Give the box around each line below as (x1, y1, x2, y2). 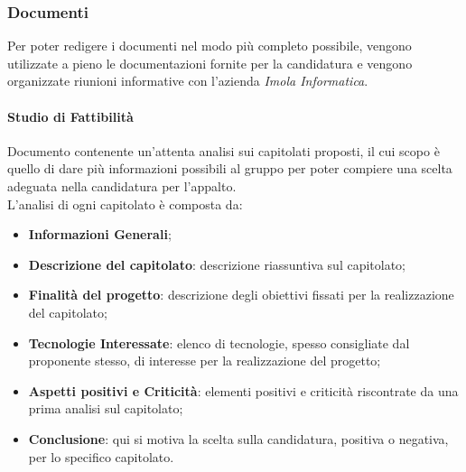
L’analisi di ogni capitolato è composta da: (7, 194, 243, 213)
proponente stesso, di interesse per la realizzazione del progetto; (28, 351, 381, 370)
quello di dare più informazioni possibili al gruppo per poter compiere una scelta (7, 159, 452, 178)
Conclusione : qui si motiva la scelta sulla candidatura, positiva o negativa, (28, 429, 449, 448)
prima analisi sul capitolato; (28, 399, 183, 418)
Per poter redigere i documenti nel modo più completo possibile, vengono (7, 36, 412, 55)
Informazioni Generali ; (28, 225, 172, 244)
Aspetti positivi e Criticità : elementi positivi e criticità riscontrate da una (28, 381, 459, 400)
